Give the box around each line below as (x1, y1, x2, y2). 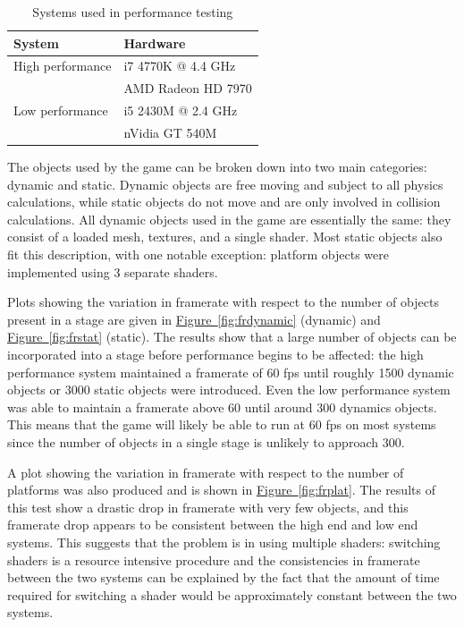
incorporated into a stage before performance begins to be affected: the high (7, 345, 424, 363)
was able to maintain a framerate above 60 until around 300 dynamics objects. (7, 397, 437, 416)
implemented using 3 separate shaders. (7, 262, 218, 281)
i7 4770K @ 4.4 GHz (123, 56, 236, 75)
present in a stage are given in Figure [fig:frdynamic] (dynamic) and (7, 309, 381, 328)
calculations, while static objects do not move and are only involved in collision (7, 192, 441, 211)
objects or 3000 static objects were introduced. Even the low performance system (7, 380, 451, 399)
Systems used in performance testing (32, 3, 233, 21)
